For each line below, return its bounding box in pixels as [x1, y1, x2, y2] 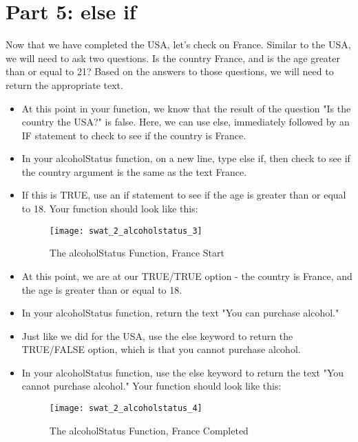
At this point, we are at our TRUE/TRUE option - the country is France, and [21, 268, 352, 283]
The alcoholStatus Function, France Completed [49, 423, 249, 437]
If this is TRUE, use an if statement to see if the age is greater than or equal [21, 188, 346, 202]
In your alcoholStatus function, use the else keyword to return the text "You [21, 365, 344, 379]
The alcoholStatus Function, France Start [49, 245, 224, 260]
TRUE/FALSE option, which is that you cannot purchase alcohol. [21, 342, 301, 356]
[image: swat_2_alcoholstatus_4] [49, 403, 202, 414]
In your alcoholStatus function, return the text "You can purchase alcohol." [21, 305, 339, 320]
